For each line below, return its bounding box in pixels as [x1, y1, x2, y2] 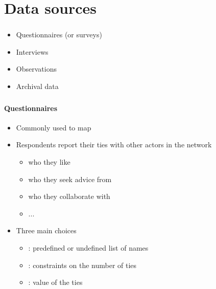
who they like [28, 156, 70, 167]
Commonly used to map [16, 122, 91, 132]
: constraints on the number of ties [28, 259, 137, 270]
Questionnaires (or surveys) [16, 29, 102, 40]
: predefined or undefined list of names [28, 242, 149, 253]
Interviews [16, 46, 49, 57]
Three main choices [16, 225, 77, 236]
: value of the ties [28, 277, 83, 287]
